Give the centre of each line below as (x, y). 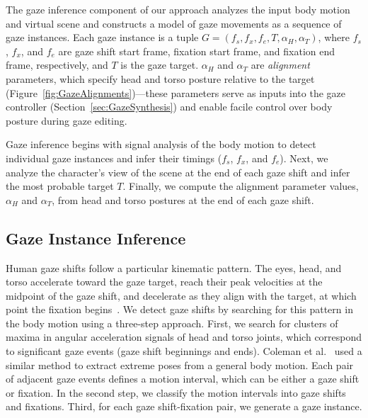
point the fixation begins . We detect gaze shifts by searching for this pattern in (179, 309)
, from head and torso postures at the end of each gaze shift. (183, 199)
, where (334, 37)
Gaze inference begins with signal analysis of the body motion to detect (161, 144)
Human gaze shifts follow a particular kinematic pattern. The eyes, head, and (174, 267)
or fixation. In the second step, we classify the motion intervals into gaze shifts (176, 392)
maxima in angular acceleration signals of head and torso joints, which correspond (184, 337)
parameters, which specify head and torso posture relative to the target (160, 78)
